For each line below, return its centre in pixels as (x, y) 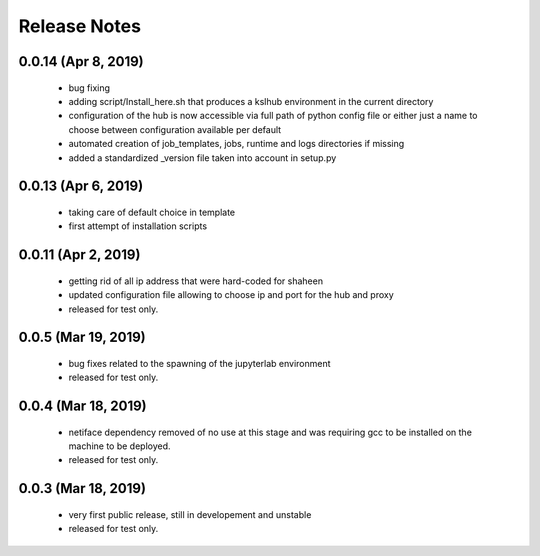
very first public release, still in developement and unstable (190, 514)
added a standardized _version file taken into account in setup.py (202, 157)
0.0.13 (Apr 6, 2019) (81, 186)
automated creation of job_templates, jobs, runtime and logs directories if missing (236, 144)
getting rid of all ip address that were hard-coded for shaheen (196, 281)
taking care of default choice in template (152, 212)
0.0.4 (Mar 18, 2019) (82, 406)
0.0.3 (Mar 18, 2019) (82, 488)
